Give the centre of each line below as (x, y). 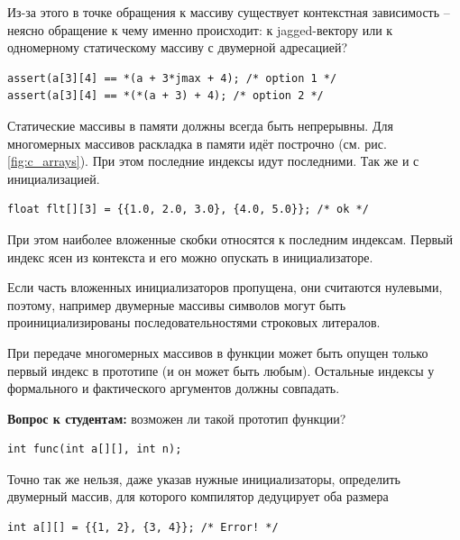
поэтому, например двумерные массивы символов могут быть (177, 304)
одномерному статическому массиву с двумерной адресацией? (178, 47)
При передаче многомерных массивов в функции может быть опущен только (218, 352)
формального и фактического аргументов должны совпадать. (174, 388)
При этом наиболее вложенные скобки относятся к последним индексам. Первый (230, 238)
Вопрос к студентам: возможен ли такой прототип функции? (177, 418)
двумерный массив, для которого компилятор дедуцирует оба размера (198, 496)
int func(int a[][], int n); (95, 449)
